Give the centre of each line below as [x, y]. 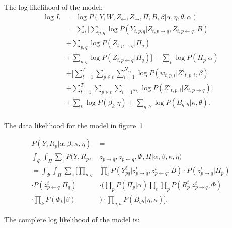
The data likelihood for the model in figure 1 [74, 125]
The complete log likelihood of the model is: [72, 219]
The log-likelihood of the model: [54, 7]
